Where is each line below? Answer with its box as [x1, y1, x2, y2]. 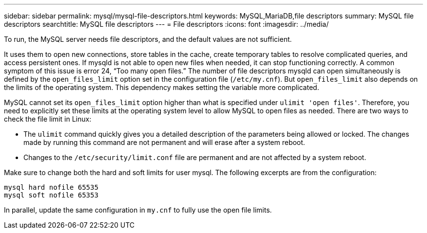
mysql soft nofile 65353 [4, 191, 98, 199]
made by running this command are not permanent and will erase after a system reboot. [23, 138, 305, 146]
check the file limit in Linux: [4, 115, 92, 123]
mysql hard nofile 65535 [4, 183, 98, 191]
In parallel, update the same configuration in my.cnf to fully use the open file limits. [4, 206, 272, 214]
